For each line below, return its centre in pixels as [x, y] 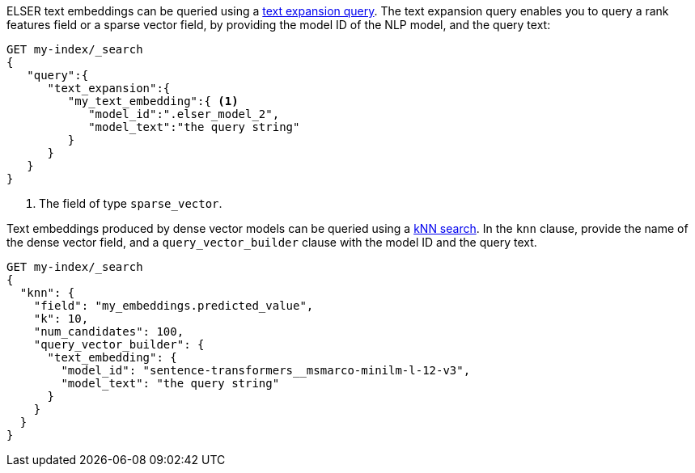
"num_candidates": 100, [109, 332]
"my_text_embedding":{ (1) [153, 101]
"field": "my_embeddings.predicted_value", [174, 306]
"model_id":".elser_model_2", [184, 114]
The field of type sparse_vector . [131, 203]
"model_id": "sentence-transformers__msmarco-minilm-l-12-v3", [266, 370]
